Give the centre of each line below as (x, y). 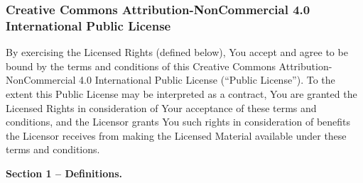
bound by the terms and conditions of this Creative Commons (141, 66)
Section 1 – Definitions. (64, 173)
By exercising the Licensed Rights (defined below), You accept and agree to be (177, 52)
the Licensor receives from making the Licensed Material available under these (176, 135)
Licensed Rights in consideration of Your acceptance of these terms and (161, 107)
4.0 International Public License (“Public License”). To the (207, 80)
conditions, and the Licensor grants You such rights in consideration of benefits (178, 122)
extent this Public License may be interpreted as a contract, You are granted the (181, 93)
